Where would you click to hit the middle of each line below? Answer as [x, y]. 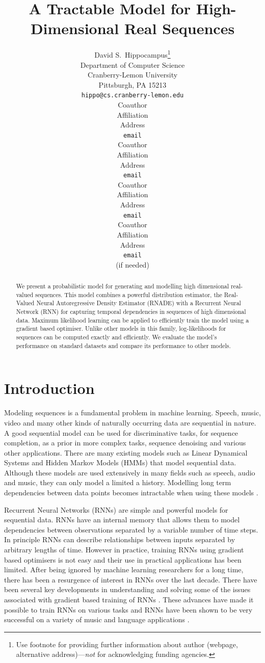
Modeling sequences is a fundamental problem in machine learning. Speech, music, [132, 413]
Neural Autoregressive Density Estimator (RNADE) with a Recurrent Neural [139, 303]
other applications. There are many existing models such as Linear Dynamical [126, 452]
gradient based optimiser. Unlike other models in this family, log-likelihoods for [121, 328]
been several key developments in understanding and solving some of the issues [127, 589]
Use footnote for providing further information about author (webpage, [127, 644]
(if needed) [132, 264]
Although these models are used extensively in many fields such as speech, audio [130, 472]
